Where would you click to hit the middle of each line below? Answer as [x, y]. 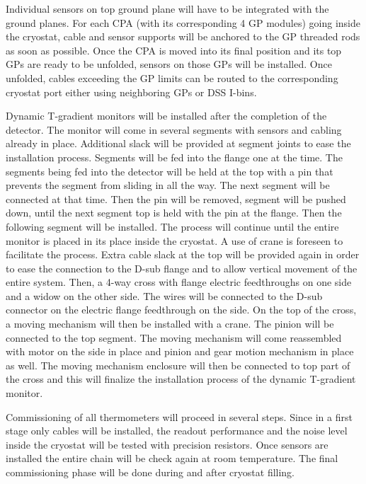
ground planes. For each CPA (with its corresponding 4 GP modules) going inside [183, 22]
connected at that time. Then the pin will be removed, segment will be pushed [176, 198]
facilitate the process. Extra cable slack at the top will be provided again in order [183, 254]
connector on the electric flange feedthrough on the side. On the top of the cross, [181, 310]
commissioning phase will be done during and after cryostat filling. [150, 472]
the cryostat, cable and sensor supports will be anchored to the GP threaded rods [183, 36]
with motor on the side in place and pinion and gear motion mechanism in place [180, 351]
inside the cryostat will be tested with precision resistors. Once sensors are [167, 444]
